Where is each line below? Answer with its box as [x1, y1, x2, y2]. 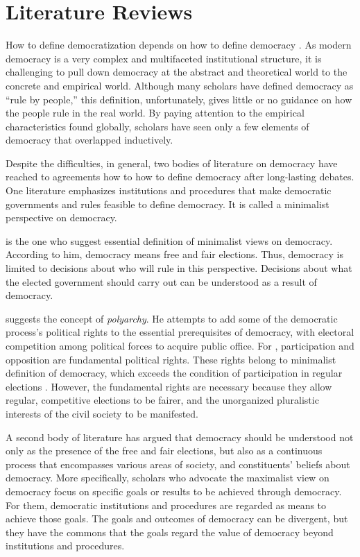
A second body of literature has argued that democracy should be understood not [6, 429, 354, 444]
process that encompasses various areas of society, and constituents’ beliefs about [6, 456, 350, 471]
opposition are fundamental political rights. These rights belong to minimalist [6, 352, 336, 366]
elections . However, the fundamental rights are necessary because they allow [6, 379, 332, 393]
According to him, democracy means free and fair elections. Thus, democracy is [6, 247, 343, 262]
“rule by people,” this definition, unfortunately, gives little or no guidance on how [6, 92, 352, 106]
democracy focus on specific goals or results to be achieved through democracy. [6, 483, 342, 498]
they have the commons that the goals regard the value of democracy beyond [6, 524, 334, 539]
